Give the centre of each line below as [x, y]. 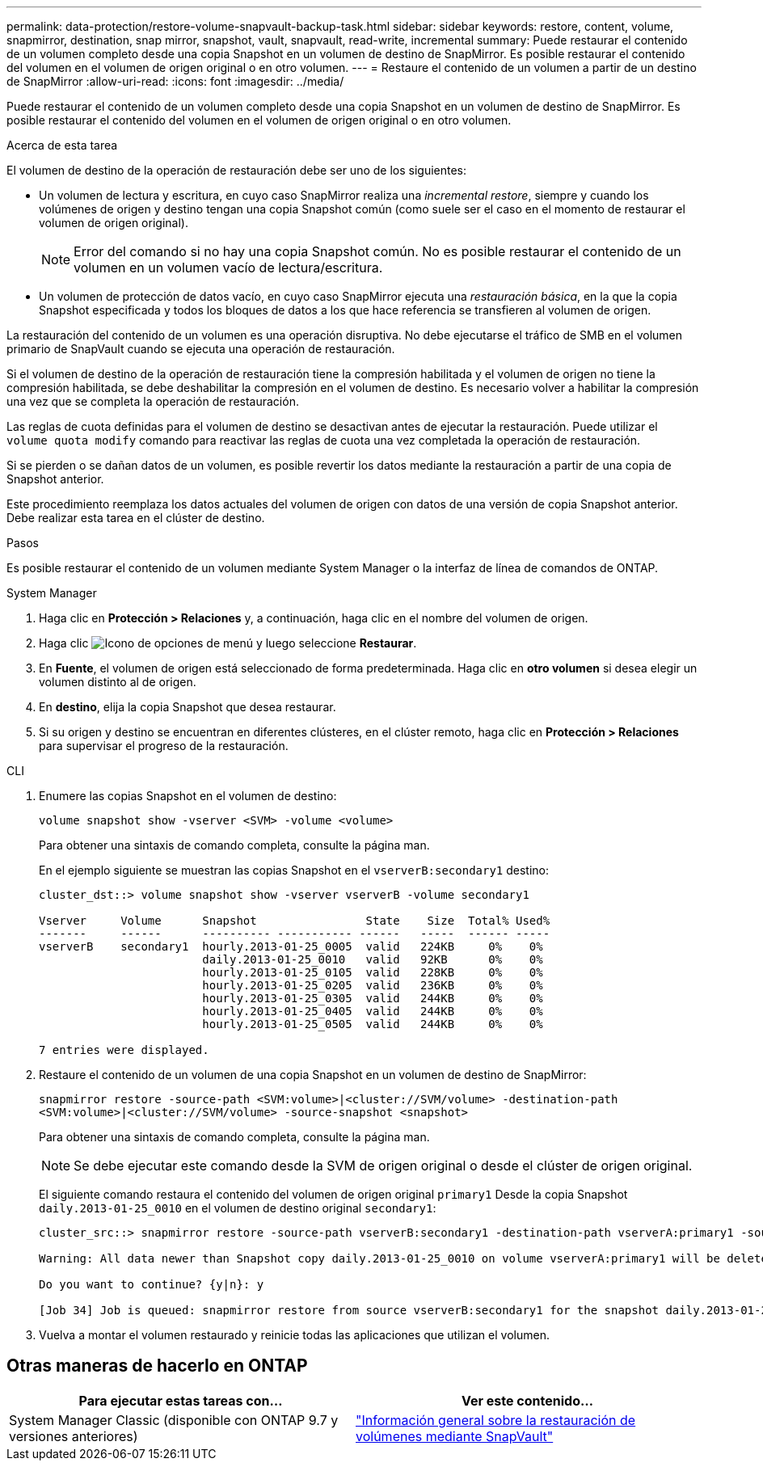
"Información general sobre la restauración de [496, 1420]
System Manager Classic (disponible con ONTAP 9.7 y [174, 1420]
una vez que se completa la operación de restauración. [153, 401]
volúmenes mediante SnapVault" [455, 1436]
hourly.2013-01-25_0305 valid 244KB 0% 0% [373, 998]
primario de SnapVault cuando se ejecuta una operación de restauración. [201, 349]
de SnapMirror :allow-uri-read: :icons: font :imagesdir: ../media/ [175, 81]
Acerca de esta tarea [62, 145]
